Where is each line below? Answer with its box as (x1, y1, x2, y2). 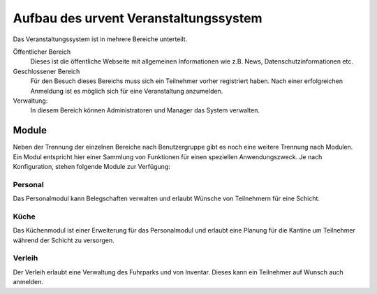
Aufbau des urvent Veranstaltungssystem (13, 10, 263, 26)
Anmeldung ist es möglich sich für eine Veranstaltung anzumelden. (30, 87, 223, 95)
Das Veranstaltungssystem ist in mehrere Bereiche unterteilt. (13, 35, 188, 43)
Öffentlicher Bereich (13, 47, 71, 56)
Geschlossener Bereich (13, 67, 80, 75)
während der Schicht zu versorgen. (13, 236, 114, 244)
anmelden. (13, 278, 43, 286)
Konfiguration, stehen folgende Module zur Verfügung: (13, 162, 171, 170)
